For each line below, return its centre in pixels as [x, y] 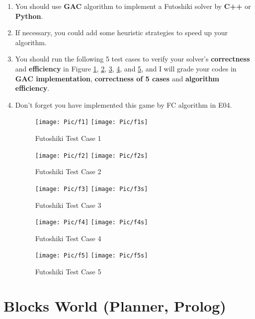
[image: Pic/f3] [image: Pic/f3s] [91, 189]
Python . [29, 16]
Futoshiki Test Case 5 [68, 271]
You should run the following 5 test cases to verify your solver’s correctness [132, 59]
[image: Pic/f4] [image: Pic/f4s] [91, 223]
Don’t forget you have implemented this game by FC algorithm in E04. [124, 104]
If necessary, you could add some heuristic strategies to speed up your [122, 32]
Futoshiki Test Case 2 [68, 171]
